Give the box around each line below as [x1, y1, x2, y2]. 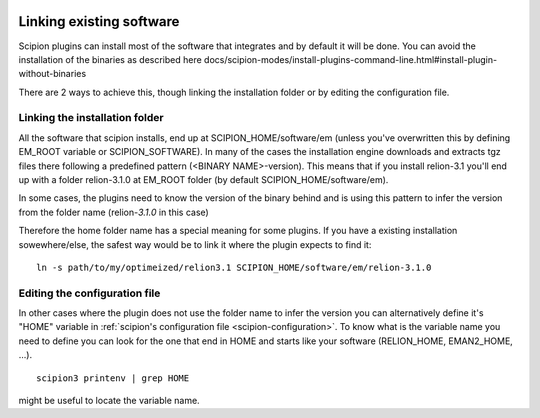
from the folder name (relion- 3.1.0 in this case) [18, 206, 209, 218]
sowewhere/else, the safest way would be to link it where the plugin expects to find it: [18, 238, 372, 250]
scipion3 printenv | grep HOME [36, 372, 190, 384]
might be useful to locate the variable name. [18, 395, 200, 407]
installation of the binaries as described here [18, 53, 202, 65]
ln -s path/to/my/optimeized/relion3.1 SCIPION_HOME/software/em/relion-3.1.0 [36, 261, 432, 273]
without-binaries [18, 68, 87, 80]
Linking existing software [18, 13, 180, 30]
